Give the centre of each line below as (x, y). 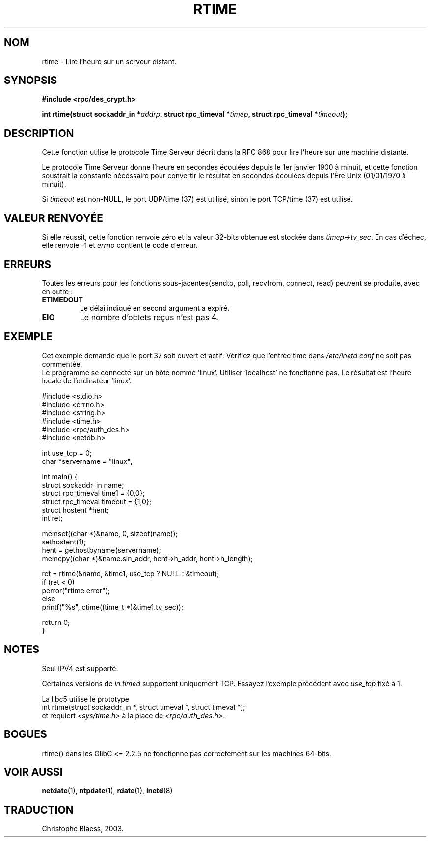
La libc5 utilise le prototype (86, 699)
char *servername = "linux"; (87, 461)
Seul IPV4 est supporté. (80, 668)
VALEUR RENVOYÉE (54, 218)
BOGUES (26, 734)
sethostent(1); (64, 542)
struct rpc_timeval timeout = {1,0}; (97, 501)
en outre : (57, 291)
